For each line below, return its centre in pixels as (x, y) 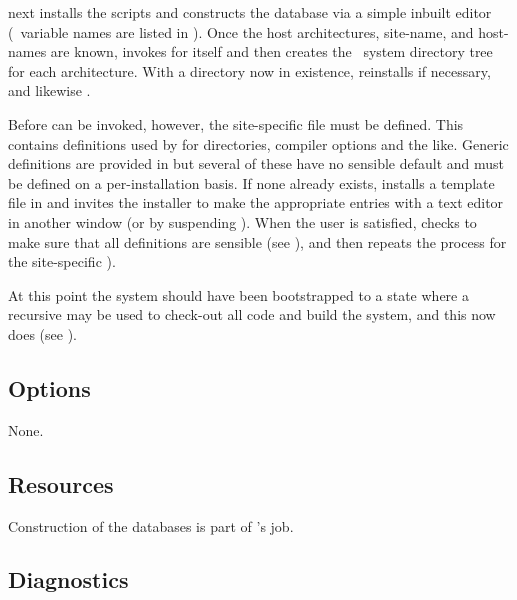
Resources (61, 483)
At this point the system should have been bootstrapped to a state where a (238, 294)
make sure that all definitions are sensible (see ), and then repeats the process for (257, 241)
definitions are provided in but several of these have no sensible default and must (256, 163)
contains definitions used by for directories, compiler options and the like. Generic (258, 143)
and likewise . (49, 90)
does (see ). (42, 333)
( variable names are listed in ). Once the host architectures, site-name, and (241, 31)
